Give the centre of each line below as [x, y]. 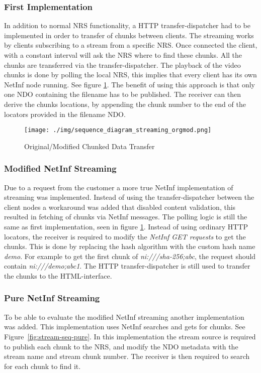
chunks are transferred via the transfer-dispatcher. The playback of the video [122, 65]
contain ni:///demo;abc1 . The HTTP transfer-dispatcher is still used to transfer [127, 266]
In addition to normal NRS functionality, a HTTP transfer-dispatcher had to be [127, 25]
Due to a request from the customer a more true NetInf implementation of [119, 187]
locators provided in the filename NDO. [65, 114]
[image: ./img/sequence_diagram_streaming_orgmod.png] [118, 130]
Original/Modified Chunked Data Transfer [90, 146]
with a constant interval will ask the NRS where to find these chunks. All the [123, 55]
